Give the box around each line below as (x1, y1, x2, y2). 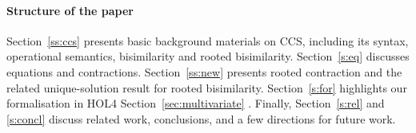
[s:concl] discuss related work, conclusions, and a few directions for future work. (6, 110, 396, 127)
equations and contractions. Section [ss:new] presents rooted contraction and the (6, 63, 402, 80)
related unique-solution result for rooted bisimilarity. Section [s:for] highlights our (6, 79, 407, 96)
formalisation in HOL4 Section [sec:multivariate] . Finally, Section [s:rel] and (6, 95, 385, 111)
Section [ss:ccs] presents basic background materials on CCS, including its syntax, (6, 32, 409, 49)
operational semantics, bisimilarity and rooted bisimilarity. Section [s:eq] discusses (6, 48, 410, 65)
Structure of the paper (6, 2, 134, 18)
